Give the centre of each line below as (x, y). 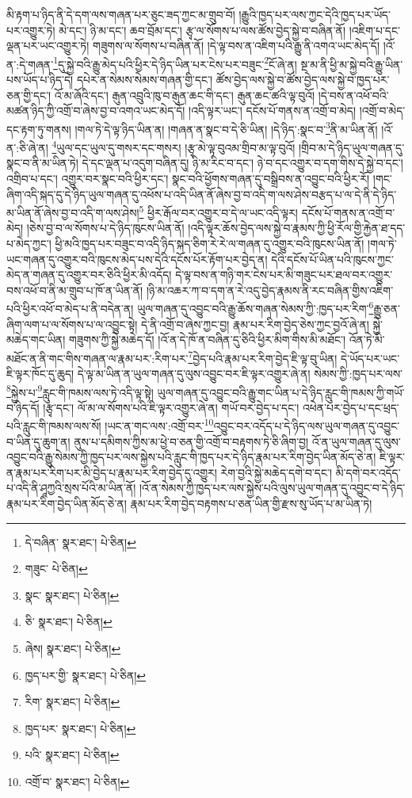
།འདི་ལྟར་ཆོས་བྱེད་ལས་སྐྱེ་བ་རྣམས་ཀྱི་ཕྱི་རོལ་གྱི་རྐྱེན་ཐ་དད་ (297, 228)
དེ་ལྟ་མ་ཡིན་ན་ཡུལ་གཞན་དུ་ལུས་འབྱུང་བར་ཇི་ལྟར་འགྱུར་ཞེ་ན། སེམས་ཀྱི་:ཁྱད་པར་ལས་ (240, 373)
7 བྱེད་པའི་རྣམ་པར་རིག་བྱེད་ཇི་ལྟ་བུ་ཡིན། (263, 357)
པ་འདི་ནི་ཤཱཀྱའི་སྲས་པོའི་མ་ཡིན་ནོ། (71, 488)
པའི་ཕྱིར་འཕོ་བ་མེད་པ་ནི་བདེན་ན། (70, 308)
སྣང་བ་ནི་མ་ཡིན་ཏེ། (42, 163)
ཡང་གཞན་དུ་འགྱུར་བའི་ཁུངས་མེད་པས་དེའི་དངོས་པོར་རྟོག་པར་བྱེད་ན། (137, 259)
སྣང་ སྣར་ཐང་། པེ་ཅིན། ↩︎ (72, 595)
